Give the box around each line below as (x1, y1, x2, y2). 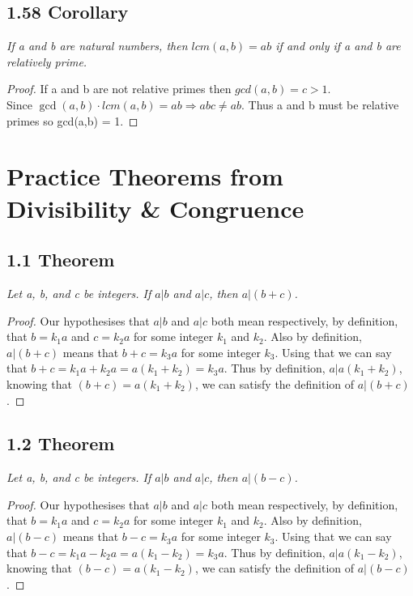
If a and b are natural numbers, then (6, 37, 188, 54)
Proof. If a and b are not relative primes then (6, 80, 232, 97)
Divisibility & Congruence (6, 191, 304, 224)
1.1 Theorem (6, 247, 115, 272)
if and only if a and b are (275, 37, 401, 54)
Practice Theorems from (6, 160, 283, 193)
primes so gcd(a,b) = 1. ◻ (6, 112, 138, 129)
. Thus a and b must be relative (241, 96, 399, 113)
